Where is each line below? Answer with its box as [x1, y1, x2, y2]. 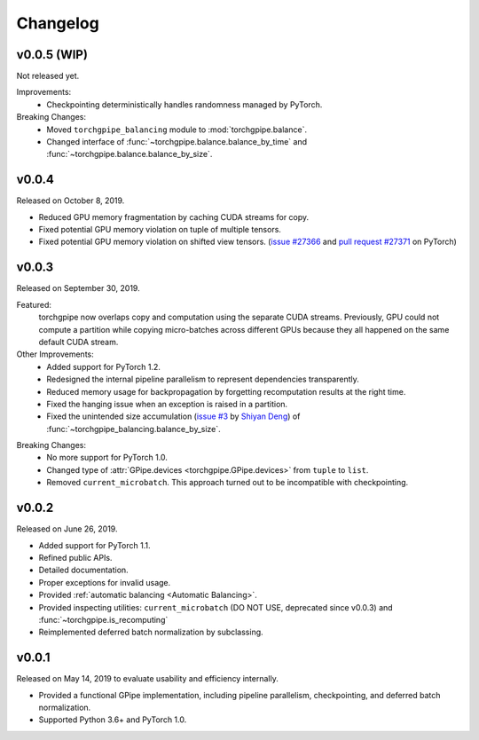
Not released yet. [16, 71, 80, 82]
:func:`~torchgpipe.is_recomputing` [38, 614, 169, 625]
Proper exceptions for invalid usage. [38, 577, 171, 587]
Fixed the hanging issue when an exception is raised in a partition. [46, 398, 288, 409]
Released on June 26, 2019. [16, 524, 118, 534]
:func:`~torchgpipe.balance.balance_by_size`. [46, 149, 213, 160]
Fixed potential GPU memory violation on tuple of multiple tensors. [38, 224, 281, 235]
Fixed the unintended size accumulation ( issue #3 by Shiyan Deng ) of [46, 411, 301, 421]
